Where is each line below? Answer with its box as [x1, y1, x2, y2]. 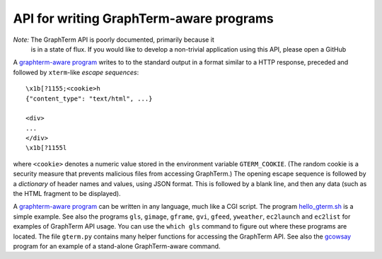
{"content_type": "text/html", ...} [25, 94, 153, 103]
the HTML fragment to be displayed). [13, 190, 121, 198]
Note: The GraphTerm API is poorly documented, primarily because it [13, 35, 215, 44]
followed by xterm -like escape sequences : [13, 68, 139, 76]
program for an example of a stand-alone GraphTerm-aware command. [13, 241, 221, 251]
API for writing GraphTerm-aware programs [13, 11, 274, 26]
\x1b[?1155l [25, 144, 67, 152]
